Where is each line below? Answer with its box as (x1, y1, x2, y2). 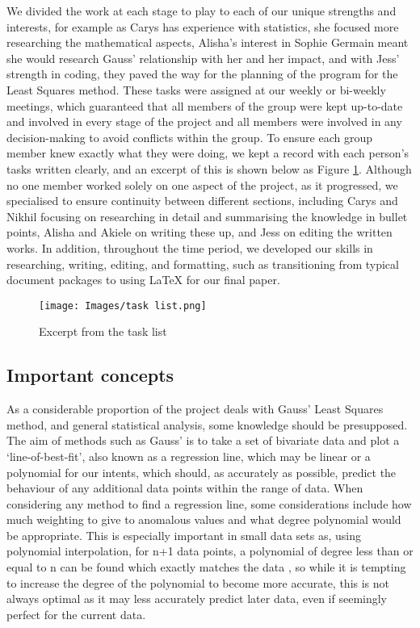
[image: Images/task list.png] (39, 299, 207, 312)
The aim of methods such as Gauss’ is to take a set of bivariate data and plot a (6, 432, 400, 449)
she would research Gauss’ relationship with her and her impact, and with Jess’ (6, 49, 400, 66)
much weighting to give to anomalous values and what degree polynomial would (6, 511, 401, 528)
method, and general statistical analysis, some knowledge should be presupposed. (6, 416, 408, 433)
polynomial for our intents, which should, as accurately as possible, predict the (6, 463, 397, 480)
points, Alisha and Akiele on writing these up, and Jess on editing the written (6, 224, 393, 241)
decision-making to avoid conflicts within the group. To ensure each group (6, 128, 373, 145)
